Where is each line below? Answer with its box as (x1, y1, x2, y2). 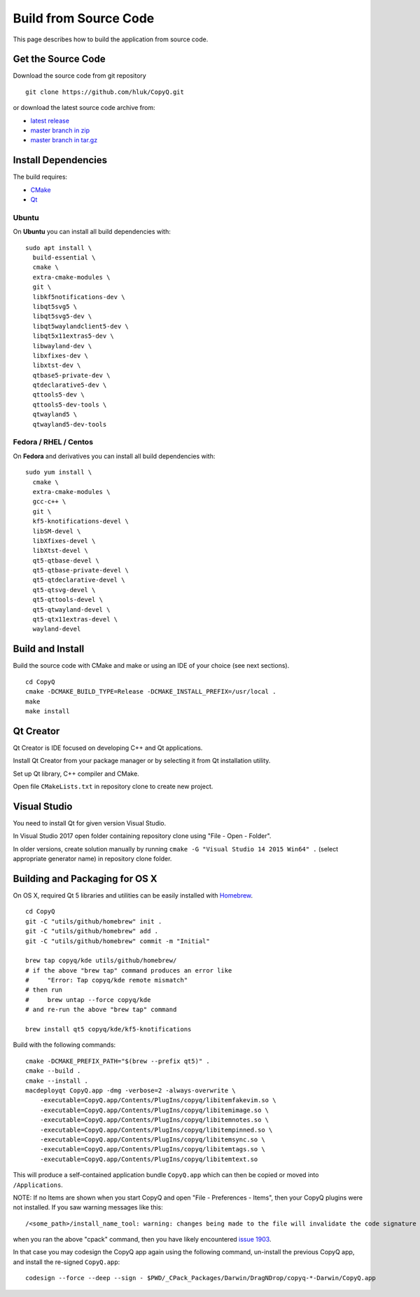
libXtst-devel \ (32, 547, 89, 555)
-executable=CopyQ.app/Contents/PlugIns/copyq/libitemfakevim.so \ (39, 1097, 276, 1104)
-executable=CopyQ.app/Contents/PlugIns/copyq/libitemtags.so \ (39, 1146, 265, 1153)
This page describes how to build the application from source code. (13, 35, 209, 43)
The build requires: (13, 172, 68, 181)
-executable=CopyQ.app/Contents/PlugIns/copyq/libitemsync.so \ (39, 1135, 265, 1144)
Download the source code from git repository (13, 71, 146, 80)
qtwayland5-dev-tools (32, 420, 107, 428)
